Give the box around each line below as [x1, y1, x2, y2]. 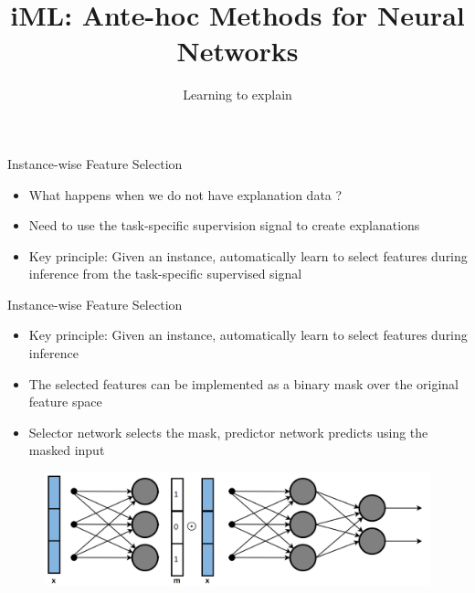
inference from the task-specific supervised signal [28, 264, 302, 283]
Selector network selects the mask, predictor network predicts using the [28, 422, 428, 441]
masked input [28, 440, 105, 460]
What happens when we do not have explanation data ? [28, 185, 343, 204]
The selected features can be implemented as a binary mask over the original [28, 374, 459, 393]
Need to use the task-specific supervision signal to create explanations [28, 216, 420, 235]
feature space [28, 392, 102, 411]
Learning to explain [183, 85, 292, 104]
